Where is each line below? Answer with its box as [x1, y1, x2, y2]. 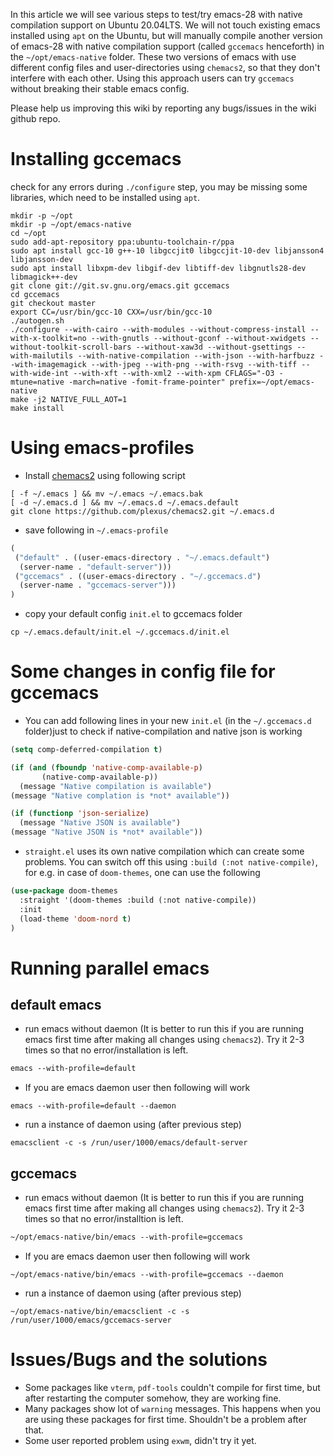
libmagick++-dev [10, 272, 78, 282]
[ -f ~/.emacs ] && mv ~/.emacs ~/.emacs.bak [10, 489, 203, 499]
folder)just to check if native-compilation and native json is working [24, 725, 303, 738]
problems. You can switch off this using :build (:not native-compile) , [24, 856, 318, 868]
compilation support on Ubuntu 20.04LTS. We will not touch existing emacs [10, 19, 321, 31]
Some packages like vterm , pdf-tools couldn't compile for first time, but [24, 1381, 321, 1393]
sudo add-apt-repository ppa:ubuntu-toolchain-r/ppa [10, 237, 235, 247]
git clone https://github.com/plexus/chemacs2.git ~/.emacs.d [10, 506, 275, 516]
